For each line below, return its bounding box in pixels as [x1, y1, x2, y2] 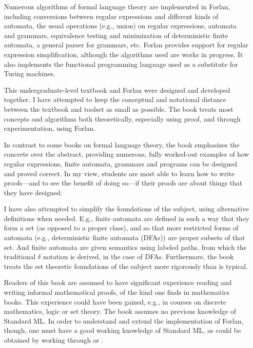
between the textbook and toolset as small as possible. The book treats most [4, 103, 234, 114]
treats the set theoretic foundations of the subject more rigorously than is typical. [4, 261, 248, 271]
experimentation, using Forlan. [4, 123, 96, 133]
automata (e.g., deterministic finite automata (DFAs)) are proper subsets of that [4, 232, 245, 243]
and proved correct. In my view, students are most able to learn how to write [4, 168, 234, 178]
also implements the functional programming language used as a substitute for [4, 59, 238, 69]
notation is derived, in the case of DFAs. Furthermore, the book [43, 251, 234, 262]
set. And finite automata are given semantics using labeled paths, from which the [4, 242, 247, 252]
